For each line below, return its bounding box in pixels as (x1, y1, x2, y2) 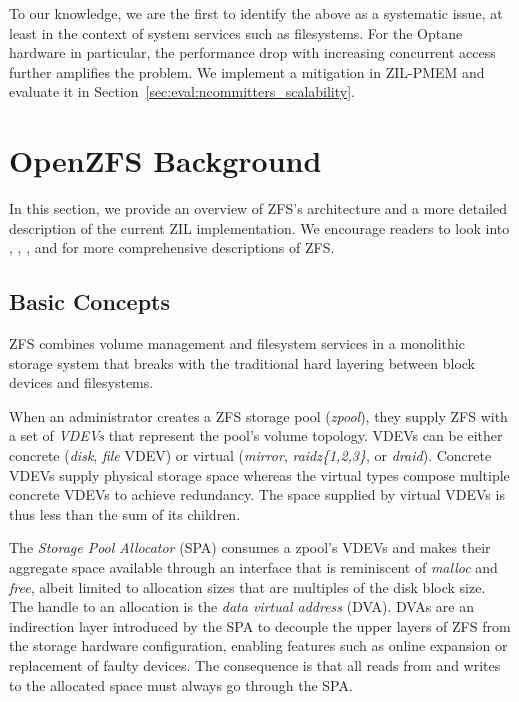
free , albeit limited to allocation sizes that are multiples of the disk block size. (9, 576, 486, 597)
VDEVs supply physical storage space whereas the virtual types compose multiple (9, 464, 510, 485)
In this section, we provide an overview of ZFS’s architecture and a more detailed (9, 198, 507, 219)
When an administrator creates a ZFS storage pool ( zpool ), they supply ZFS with (9, 405, 508, 426)
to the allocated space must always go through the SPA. (9, 674, 353, 695)
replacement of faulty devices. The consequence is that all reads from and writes (9, 654, 501, 675)
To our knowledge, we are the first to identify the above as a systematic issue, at (9, 3, 503, 23)
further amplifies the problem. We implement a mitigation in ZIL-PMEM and (9, 61, 485, 82)
